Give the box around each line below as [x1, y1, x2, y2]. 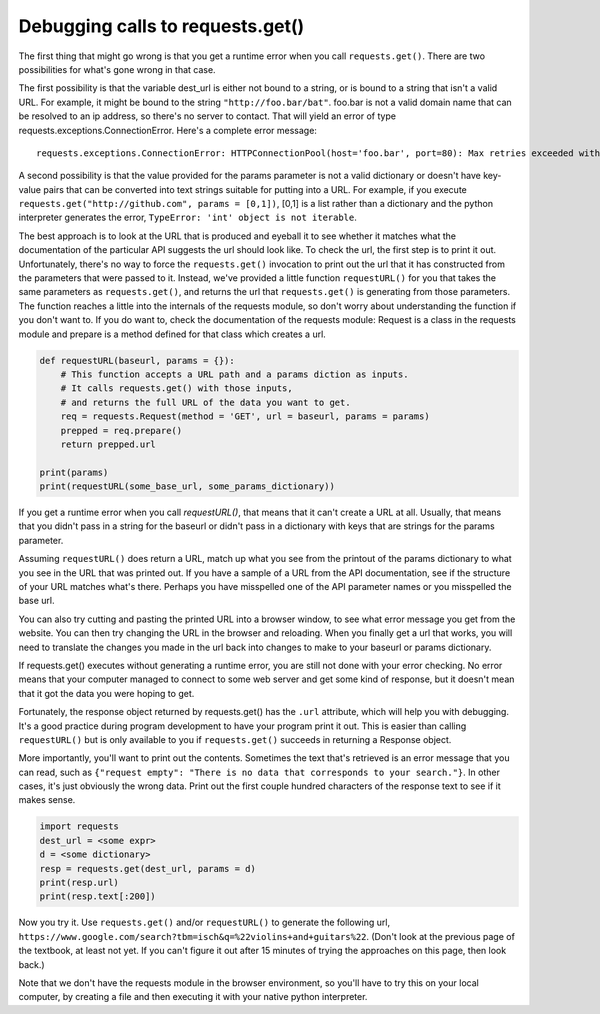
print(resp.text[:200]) [39, 891, 157, 902]
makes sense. [18, 794, 76, 806]
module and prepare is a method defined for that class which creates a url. [18, 328, 327, 340]
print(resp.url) [39, 877, 120, 889]
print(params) [39, 466, 109, 478]
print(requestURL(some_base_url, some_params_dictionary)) [39, 481, 335, 492]
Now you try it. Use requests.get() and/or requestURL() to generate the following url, [18, 916, 390, 929]
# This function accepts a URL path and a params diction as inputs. [60, 368, 409, 380]
